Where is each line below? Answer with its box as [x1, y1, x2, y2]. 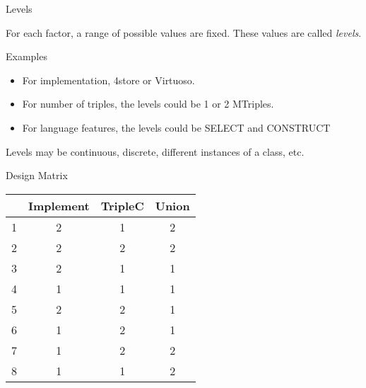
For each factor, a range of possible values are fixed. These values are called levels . [6, 25, 362, 40]
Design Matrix [6, 168, 68, 183]
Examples [6, 49, 47, 64]
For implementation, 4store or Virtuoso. [22, 72, 195, 87]
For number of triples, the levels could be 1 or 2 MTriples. [22, 96, 274, 111]
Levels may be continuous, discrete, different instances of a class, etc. [6, 144, 305, 159]
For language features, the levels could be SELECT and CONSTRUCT [22, 120, 331, 135]
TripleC [100, 197, 144, 214]
